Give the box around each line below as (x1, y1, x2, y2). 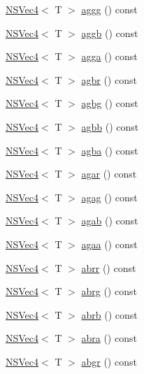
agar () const (81, 166, 137, 181)
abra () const (81, 331, 137, 345)
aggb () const (81, 25, 138, 40)
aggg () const (81, 2, 138, 16)
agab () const (81, 213, 138, 228)
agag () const (81, 189, 138, 204)
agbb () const (81, 119, 139, 134)
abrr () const (81, 260, 136, 275)
